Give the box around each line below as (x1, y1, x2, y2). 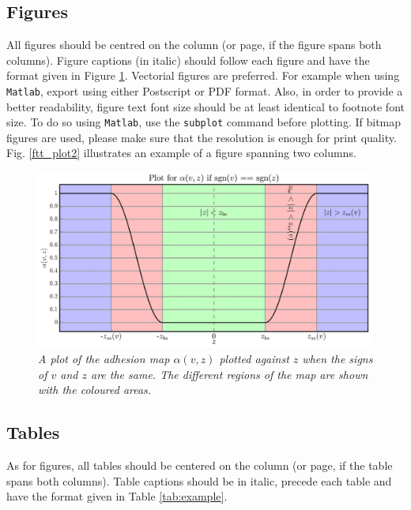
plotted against (219, 351, 289, 367)
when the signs (302, 351, 373, 367)
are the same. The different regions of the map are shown (90, 366, 368, 382)
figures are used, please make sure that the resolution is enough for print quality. (6, 129, 397, 145)
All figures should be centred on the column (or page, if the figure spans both (6, 36, 382, 53)
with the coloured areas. (38, 381, 152, 398)
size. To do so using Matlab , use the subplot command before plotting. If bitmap (6, 114, 402, 130)
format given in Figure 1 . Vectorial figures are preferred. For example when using (6, 67, 400, 84)
